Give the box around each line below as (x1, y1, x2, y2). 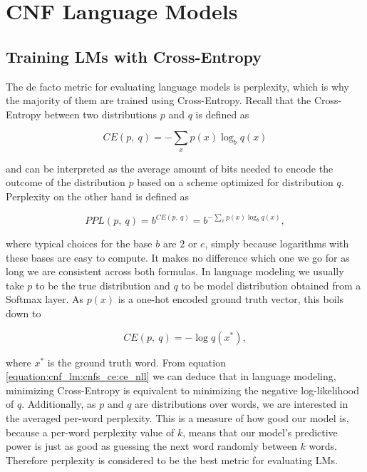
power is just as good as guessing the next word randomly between (6, 438, 297, 453)
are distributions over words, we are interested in (135, 396, 348, 411)
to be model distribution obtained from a (181, 277, 361, 292)
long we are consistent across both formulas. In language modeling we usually (6, 264, 344, 279)
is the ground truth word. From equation (47, 354, 226, 369)
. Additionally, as (21, 396, 96, 411)
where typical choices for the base (6, 236, 153, 251)
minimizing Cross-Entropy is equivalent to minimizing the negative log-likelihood (6, 382, 359, 397)
